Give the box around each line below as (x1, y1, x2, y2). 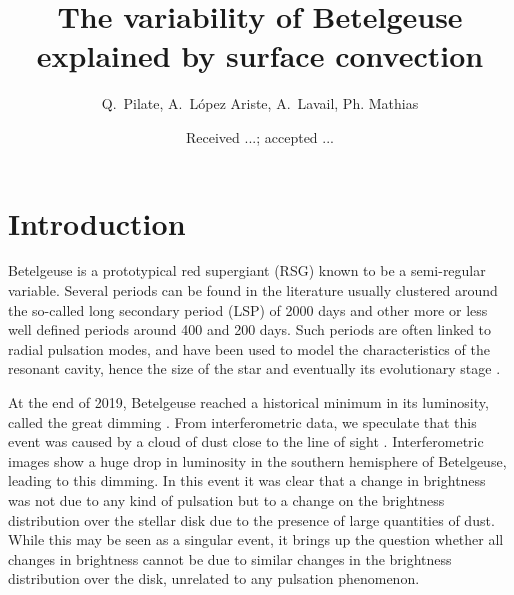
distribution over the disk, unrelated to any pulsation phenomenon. (8, 568, 420, 589)
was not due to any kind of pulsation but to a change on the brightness (8, 489, 445, 510)
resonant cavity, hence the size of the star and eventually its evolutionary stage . (8, 358, 501, 379)
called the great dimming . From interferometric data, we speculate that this (8, 411, 477, 432)
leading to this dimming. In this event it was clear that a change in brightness (8, 470, 486, 491)
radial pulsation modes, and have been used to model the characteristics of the (8, 338, 490, 359)
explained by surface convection (36, 35, 484, 76)
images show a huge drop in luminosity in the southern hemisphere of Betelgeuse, (8, 450, 507, 471)
